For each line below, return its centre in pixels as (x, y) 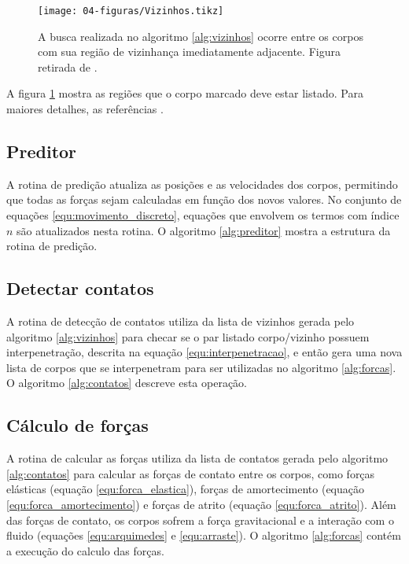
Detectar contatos (80, 288)
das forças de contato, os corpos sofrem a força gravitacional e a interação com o (200, 520)
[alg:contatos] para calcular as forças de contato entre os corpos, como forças (191, 473)
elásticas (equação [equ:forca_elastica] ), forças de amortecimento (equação (185, 489)
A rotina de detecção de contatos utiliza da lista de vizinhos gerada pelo (181, 321)
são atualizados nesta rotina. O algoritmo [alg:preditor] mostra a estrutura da (204, 230)
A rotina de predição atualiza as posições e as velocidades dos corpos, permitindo (202, 184)
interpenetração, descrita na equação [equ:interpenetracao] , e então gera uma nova (204, 352)
